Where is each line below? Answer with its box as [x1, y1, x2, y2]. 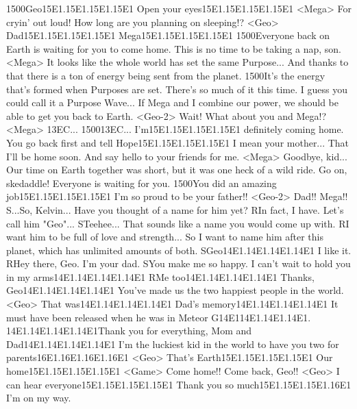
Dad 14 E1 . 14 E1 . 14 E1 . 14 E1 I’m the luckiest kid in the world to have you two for [6, 336, 339, 351]
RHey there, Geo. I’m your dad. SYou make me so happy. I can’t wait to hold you [6, 256, 351, 271]
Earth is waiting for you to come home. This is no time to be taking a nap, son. [6, 41, 342, 55]
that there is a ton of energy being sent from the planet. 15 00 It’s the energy [6, 68, 325, 82]
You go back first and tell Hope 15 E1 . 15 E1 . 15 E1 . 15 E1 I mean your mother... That [6, 135, 349, 149]
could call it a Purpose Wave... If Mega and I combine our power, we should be [6, 95, 339, 110]
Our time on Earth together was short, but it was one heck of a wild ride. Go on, [6, 162, 347, 177]
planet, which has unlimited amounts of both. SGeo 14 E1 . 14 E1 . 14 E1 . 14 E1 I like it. [6, 243, 352, 257]
